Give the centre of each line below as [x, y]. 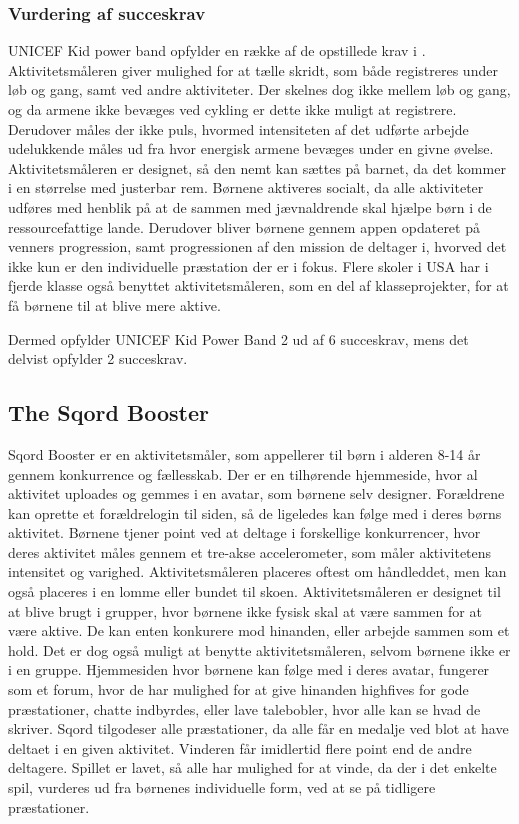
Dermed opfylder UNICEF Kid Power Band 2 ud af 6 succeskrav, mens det [238, 338]
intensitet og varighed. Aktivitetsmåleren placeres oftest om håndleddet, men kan [257, 571]
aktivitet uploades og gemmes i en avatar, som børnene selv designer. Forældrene [256, 493]
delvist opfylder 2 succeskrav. [98, 358]
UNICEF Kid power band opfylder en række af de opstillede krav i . [217, 50]
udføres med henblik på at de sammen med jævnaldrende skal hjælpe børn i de [250, 206]
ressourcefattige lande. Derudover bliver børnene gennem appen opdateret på [244, 226]
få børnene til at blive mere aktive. [114, 304]
